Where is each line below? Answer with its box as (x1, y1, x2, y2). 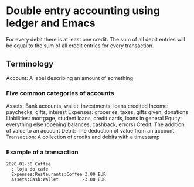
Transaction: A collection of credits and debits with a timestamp (6, 133, 160, 141)
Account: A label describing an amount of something (6, 74, 134, 81)
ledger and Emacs (6, 16, 96, 30)
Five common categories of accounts (6, 89, 114, 97)
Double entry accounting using (6, 4, 160, 18)
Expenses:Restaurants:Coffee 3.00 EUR (11, 171, 107, 178)
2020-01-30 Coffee (6, 161, 51, 167)
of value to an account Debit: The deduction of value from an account (6, 127, 175, 134)
